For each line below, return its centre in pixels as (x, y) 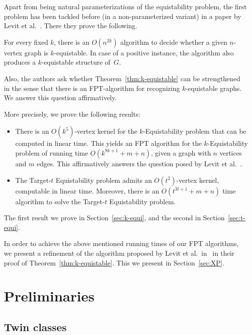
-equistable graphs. (214, 88)
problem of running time (52, 152)
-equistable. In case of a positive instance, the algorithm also (144, 52)
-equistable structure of (76, 62)
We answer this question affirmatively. (60, 97)
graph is (36, 52)
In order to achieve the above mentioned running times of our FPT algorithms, (121, 243)
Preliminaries (49, 296)
